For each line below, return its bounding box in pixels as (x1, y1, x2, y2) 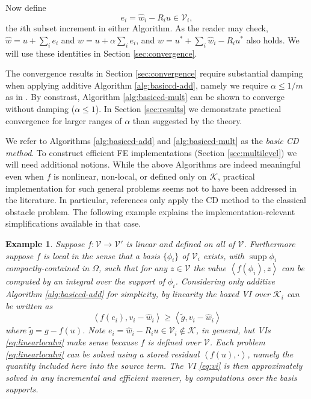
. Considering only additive (175, 275, 276, 287)
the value (193, 262, 226, 274)
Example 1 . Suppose (5, 237, 85, 250)
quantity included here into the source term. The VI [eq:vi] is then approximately (5, 359, 303, 372)
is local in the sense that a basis (43, 249, 160, 262)
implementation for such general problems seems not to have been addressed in (5, 181, 297, 194)
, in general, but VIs (196, 324, 271, 336)
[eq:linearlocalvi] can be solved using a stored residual (5, 347, 200, 360)
